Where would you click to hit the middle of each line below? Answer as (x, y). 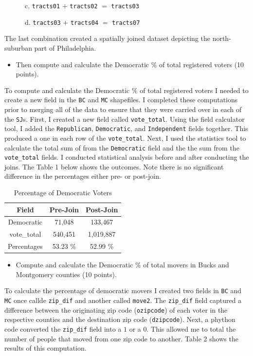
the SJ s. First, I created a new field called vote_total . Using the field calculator (125, 119)
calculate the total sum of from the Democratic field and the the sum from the (122, 147)
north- (222, 38)
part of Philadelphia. (65, 47)
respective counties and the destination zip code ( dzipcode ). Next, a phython (120, 319)
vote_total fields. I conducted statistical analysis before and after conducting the (127, 157)
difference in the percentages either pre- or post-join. (83, 176)
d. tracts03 (43, 22)
